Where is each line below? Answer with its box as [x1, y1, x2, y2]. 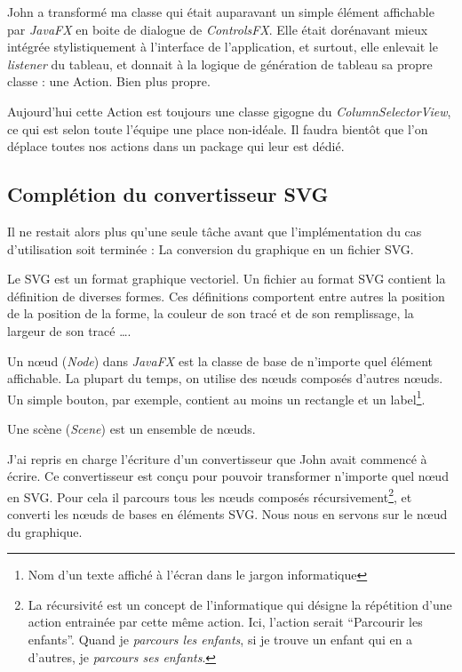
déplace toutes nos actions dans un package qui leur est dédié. [7, 137, 345, 156]
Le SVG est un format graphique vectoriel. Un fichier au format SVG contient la [7, 269, 446, 288]
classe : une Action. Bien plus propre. [7, 72, 211, 91]
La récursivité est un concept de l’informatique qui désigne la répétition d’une [28, 595, 452, 613]
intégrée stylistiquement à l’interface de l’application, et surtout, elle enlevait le [7, 37, 438, 56]
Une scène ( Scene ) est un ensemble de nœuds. [7, 419, 256, 437]
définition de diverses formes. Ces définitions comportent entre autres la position [7, 286, 445, 305]
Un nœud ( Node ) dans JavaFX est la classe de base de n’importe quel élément [7, 351, 434, 370]
